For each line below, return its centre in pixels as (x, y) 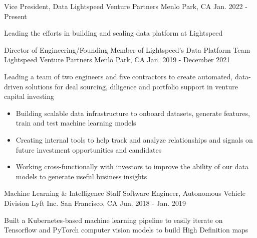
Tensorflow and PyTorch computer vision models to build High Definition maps (126, 230)
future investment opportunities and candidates (89, 149)
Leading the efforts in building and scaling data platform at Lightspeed (113, 33)
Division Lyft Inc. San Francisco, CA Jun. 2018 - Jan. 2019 (95, 203)
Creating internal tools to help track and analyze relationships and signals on (134, 139)
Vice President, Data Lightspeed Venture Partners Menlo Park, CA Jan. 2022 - (126, 6)
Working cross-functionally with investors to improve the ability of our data (132, 166)
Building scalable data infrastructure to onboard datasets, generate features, (133, 113)
